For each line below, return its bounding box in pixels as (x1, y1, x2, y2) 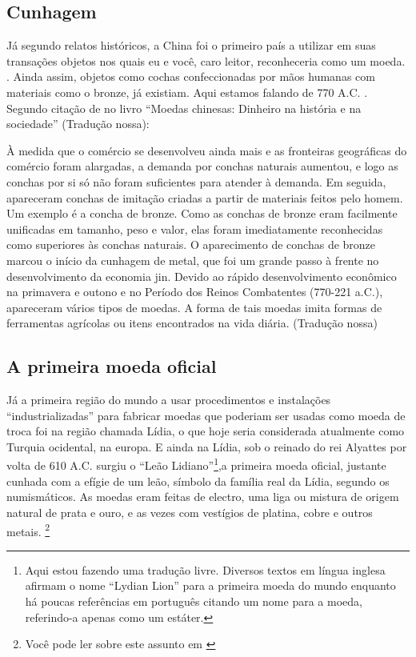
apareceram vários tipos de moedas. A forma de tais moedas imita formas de (6, 298, 382, 315)
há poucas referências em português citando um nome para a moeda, (25, 592, 362, 609)
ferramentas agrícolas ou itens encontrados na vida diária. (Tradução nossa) (6, 314, 378, 331)
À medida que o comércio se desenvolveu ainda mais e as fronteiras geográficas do (6, 142, 407, 158)
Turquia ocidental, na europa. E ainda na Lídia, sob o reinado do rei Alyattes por (6, 438, 407, 455)
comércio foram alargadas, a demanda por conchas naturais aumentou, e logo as (6, 158, 398, 174)
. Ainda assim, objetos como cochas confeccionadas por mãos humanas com (6, 68, 375, 85)
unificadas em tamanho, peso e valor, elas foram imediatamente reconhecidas (6, 220, 383, 237)
